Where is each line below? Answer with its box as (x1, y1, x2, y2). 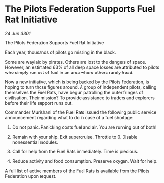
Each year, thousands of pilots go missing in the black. (5, 49, 116, 55)
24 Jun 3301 (5, 30, 31, 36)
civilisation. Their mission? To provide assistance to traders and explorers (5, 95, 155, 101)
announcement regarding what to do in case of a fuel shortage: (5, 114, 134, 120)
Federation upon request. (5, 173, 57, 179)
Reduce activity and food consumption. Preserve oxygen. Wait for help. (12, 158, 158, 164)
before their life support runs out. (5, 100, 73, 106)
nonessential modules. (12, 139, 58, 145)
